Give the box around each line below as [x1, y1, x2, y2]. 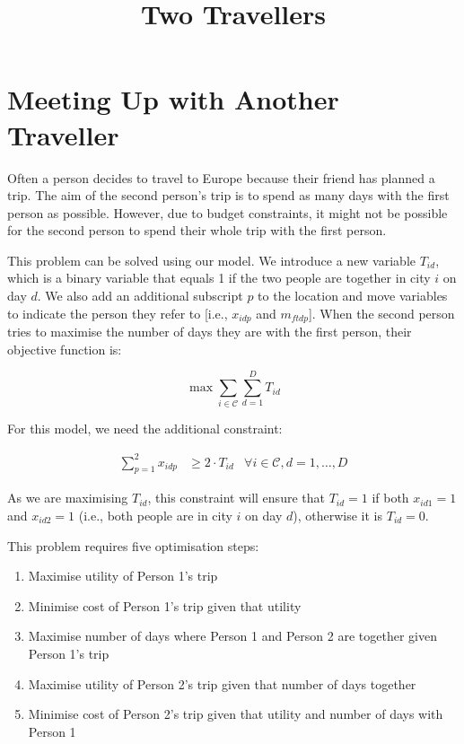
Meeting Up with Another [7, 81, 339, 118]
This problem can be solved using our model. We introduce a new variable [7, 250, 416, 269]
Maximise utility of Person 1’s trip [28, 566, 218, 585]
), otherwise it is [293, 505, 383, 524]
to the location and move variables [258, 286, 448, 305]
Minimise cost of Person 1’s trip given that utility [28, 596, 302, 615]
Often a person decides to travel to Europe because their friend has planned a [7, 168, 435, 187]
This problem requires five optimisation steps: [7, 536, 259, 555]
